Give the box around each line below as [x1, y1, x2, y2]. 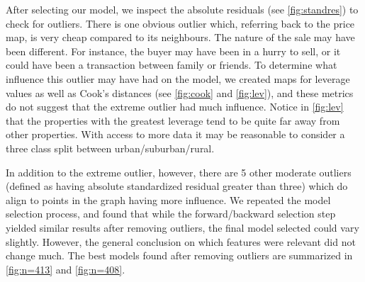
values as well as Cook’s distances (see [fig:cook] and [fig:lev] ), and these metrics [6, 85, 354, 100]
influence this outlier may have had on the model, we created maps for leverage [6, 71, 350, 86]
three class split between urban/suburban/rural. [6, 140, 215, 155]
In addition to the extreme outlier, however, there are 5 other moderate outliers [6, 164, 352, 179]
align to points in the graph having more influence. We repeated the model [6, 192, 331, 207]
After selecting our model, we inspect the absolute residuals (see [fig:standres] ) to [6, 2, 359, 16]
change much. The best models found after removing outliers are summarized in [6, 248, 353, 263]
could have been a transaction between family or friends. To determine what [6, 57, 337, 72]
